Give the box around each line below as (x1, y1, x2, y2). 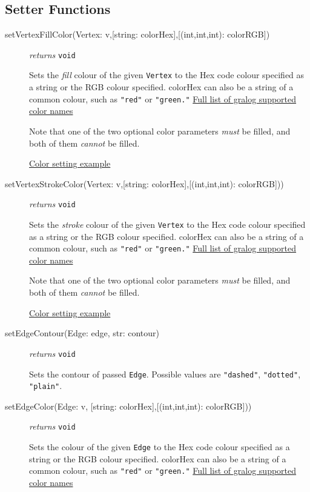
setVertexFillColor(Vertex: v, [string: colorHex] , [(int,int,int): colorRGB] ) (5, 28, 270, 41)
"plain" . (29, 379, 62, 392)
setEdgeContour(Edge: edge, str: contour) (5, 327, 160, 339)
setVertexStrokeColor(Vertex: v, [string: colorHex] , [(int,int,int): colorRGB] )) (5, 177, 284, 190)
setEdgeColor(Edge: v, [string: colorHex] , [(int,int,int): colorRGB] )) (5, 399, 252, 412)
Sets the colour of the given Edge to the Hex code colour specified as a (29, 440, 290, 453)
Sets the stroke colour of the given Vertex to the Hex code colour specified (29, 218, 306, 230)
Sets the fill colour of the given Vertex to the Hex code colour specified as (29, 68, 305, 81)
